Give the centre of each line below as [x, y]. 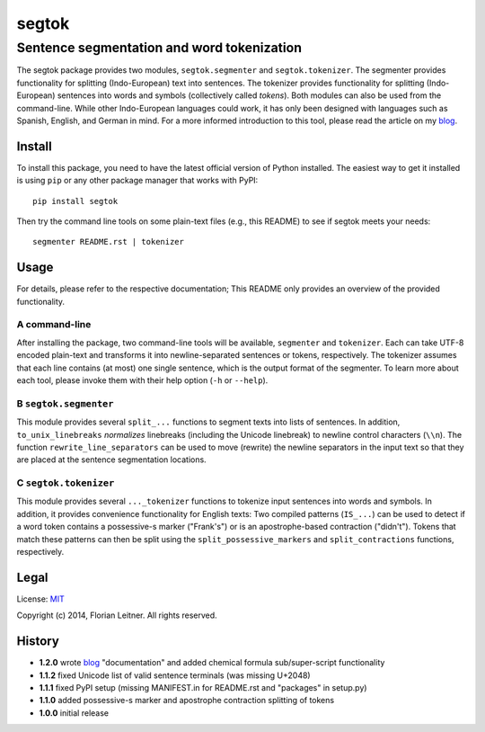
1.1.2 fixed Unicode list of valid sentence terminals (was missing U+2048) [175, 675]
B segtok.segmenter [65, 403]
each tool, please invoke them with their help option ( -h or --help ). [142, 380]
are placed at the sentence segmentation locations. [111, 460]
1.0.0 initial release [74, 713]
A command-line [54, 325]
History [38, 642]
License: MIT [40, 599]
